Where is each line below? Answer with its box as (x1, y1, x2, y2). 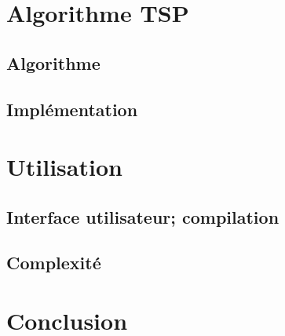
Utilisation (6, 151, 122, 183)
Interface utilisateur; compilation (6, 204, 280, 228)
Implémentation (6, 97, 138, 121)
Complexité (6, 250, 101, 275)
